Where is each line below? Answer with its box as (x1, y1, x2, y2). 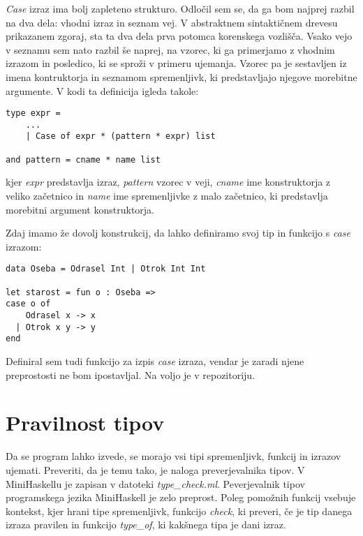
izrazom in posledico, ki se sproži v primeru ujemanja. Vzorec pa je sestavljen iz (6, 56, 347, 70)
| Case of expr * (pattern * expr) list (25, 131, 216, 142)
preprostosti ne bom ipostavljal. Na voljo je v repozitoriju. (6, 367, 255, 382)
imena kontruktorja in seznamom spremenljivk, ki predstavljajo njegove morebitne (6, 69, 357, 84)
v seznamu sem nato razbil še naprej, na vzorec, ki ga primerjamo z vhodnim (6, 42, 335, 57)
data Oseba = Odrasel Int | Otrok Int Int (6, 264, 206, 274)
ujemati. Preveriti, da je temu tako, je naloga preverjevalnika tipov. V (6, 462, 305, 477)
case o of (6, 299, 51, 309)
